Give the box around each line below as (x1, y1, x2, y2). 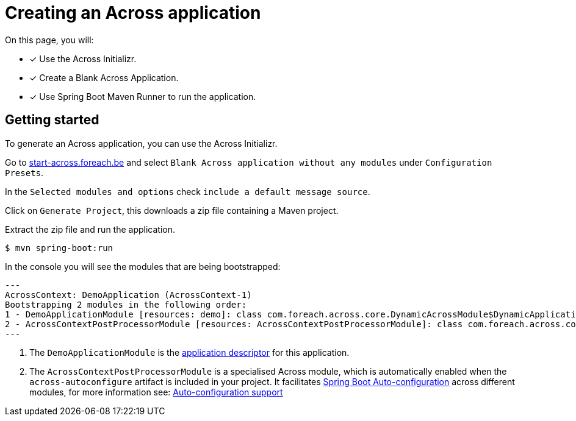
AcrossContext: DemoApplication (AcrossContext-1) (5, 289, 252, 300)
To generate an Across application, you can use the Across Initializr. (5, 138, 278, 149)
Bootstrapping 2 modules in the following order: (5, 299, 247, 310)
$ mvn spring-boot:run (5, 242, 113, 253)
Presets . (5, 167, 44, 178)
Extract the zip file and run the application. (5, 224, 176, 235)
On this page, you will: (5, 34, 94, 45)
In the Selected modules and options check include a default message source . (5, 186, 370, 197)
